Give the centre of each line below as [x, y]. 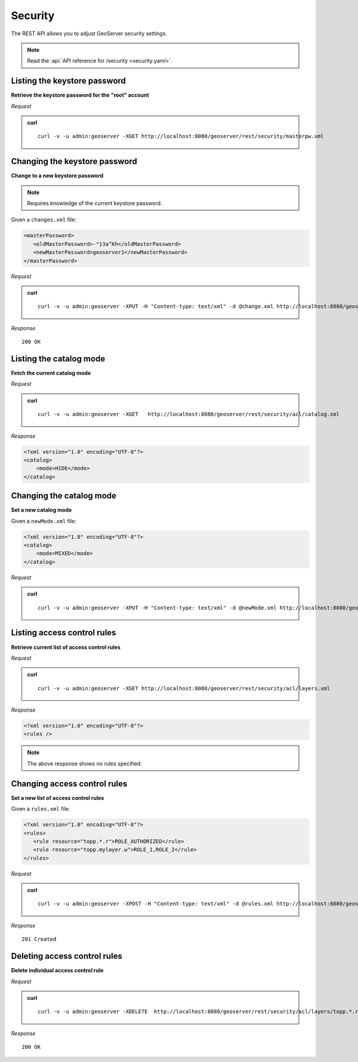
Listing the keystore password [69, 81]
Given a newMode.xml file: [44, 521]
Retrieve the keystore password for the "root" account [80, 95]
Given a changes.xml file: [44, 220]
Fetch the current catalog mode [51, 373]
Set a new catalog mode [41, 510]
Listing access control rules [64, 633]
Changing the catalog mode [64, 496]
